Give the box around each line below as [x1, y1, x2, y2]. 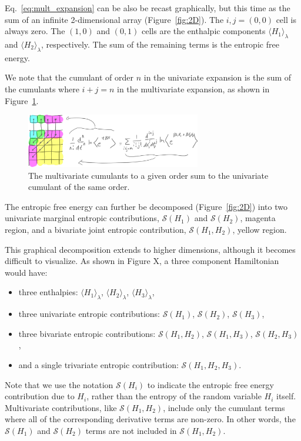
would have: [5, 266, 48, 278]
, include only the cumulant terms [163, 401, 285, 413]
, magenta [240, 212, 276, 224]
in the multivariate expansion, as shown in [117, 82, 270, 95]
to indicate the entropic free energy [147, 378, 274, 390]
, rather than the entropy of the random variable [86, 390, 262, 402]
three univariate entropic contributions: [18, 308, 160, 320]
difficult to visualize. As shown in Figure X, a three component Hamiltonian [5, 255, 279, 267]
